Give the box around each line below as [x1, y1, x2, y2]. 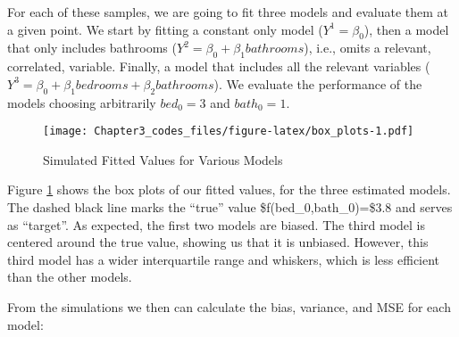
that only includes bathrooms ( [7, 38, 177, 57]
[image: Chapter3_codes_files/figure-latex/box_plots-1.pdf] [43, 125, 414, 138]
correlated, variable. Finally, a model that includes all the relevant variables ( [7, 57, 430, 76]
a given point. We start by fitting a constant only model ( [7, 20, 323, 38]
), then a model [363, 20, 449, 38]
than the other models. [7, 267, 132, 286]
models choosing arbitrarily [7, 93, 156, 111]
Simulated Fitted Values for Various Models [43, 150, 283, 168]
